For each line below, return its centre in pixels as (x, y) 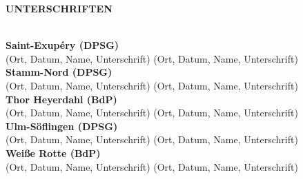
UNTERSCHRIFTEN (59, 8)
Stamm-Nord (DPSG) (59, 72)
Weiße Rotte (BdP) (53, 152)
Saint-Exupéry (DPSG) (62, 45)
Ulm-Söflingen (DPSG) (62, 126)
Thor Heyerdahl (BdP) (61, 99)
